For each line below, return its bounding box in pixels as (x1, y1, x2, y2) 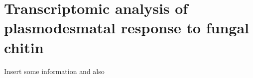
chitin (4, 37, 44, 57)
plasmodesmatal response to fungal (4, 17, 250, 38)
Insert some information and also (4, 66, 105, 76)
